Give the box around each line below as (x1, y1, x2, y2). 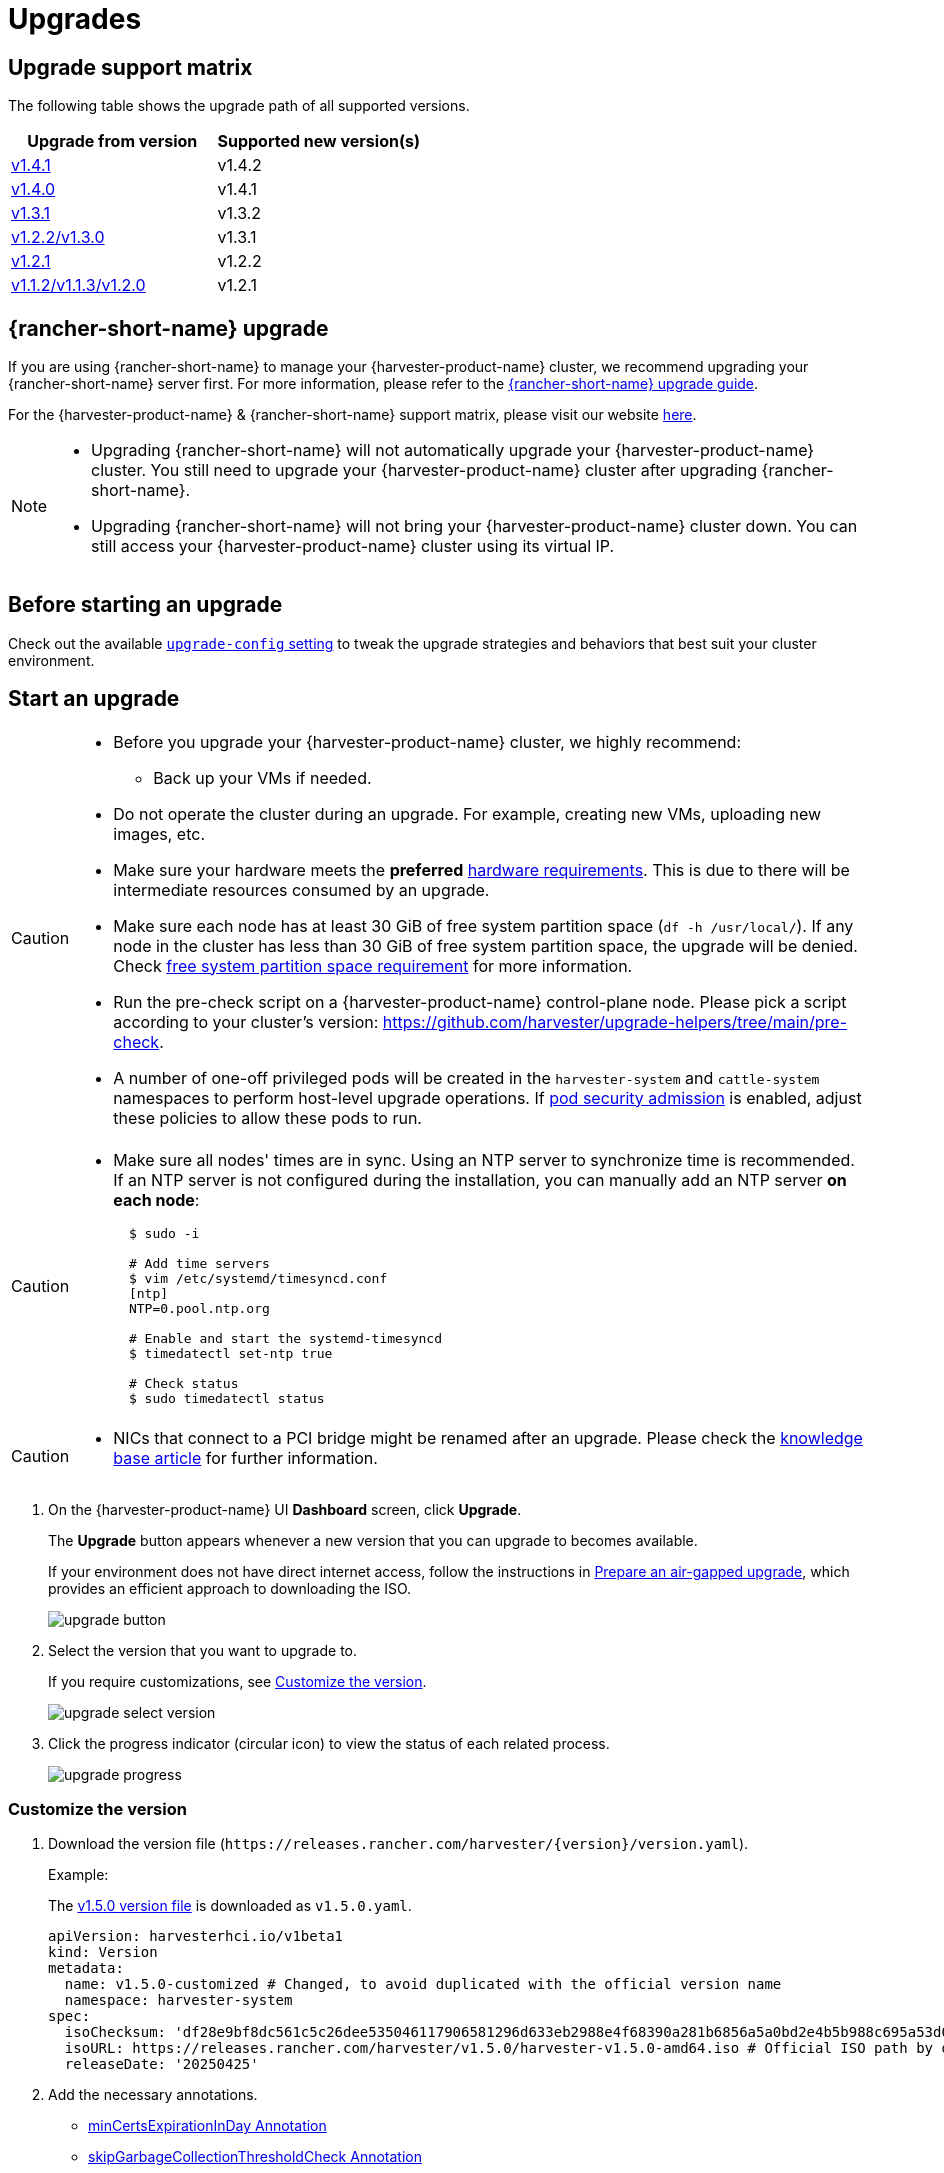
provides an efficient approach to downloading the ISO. (48, 1579, 412, 1597)
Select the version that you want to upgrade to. (48, 1641, 358, 1659)
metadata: (48, 1960, 124, 1977)
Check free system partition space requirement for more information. (113, 955, 633, 976)
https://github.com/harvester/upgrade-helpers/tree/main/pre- (382, 1011, 848, 1032)
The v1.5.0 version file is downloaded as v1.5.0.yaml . (48, 1897, 412, 1915)
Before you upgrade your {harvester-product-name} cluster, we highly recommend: (113, 731, 742, 752)
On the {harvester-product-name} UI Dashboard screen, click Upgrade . (48, 1500, 522, 1518)
